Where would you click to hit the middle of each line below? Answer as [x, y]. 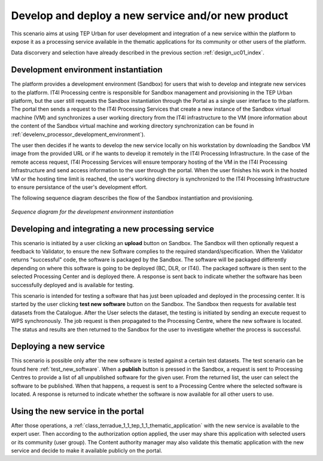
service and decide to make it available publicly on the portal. [87, 451]
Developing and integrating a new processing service [113, 229]
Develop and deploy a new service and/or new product [150, 16]
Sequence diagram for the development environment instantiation [92, 212]
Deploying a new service [58, 346]
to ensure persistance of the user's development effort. [79, 187]
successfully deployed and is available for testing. [73, 285]
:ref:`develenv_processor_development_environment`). [78, 134]
